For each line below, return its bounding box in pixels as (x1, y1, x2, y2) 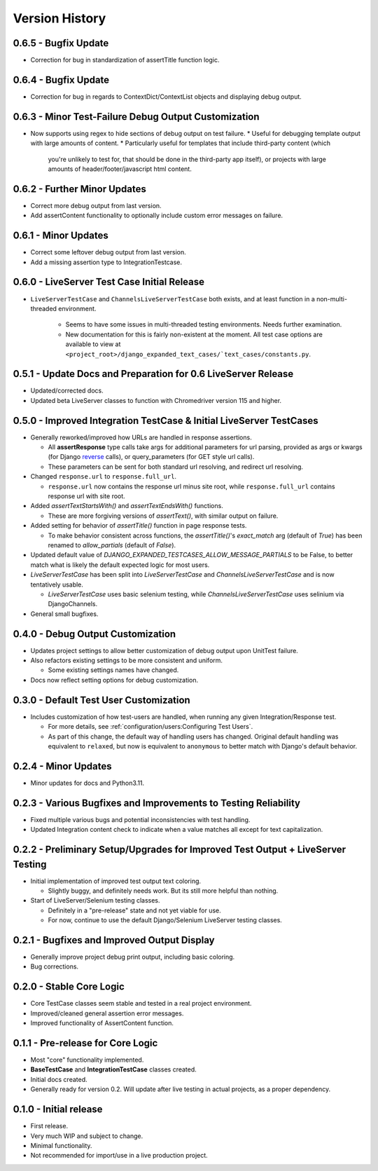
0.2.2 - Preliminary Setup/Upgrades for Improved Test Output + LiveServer (13, 843, 346, 855)
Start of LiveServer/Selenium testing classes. (30, 896, 160, 905)
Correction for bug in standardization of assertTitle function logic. (30, 56, 220, 64)
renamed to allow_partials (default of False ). (48, 541, 176, 549)
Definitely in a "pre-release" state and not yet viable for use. (48, 906, 222, 915)
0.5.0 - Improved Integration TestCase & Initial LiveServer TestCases (13, 414, 318, 427)
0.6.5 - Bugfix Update (13, 37, 109, 49)
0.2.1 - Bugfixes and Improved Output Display (13, 934, 215, 946)
